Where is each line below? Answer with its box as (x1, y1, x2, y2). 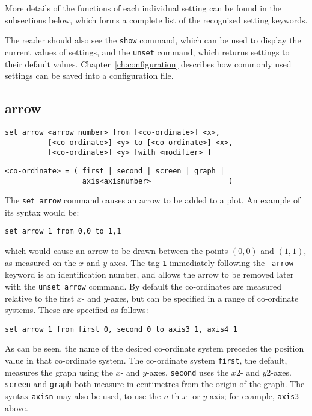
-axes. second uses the (147, 365, 229, 378)
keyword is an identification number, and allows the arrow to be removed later (5, 268, 294, 281)
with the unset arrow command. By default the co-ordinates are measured (5, 279, 281, 292)
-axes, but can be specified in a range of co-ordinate (108, 291, 299, 304)
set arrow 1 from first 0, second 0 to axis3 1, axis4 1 (5, 324, 237, 334)
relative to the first (5, 291, 75, 304)
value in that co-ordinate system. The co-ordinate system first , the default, (5, 354, 287, 367)
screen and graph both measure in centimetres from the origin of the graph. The (5, 377, 305, 390)
